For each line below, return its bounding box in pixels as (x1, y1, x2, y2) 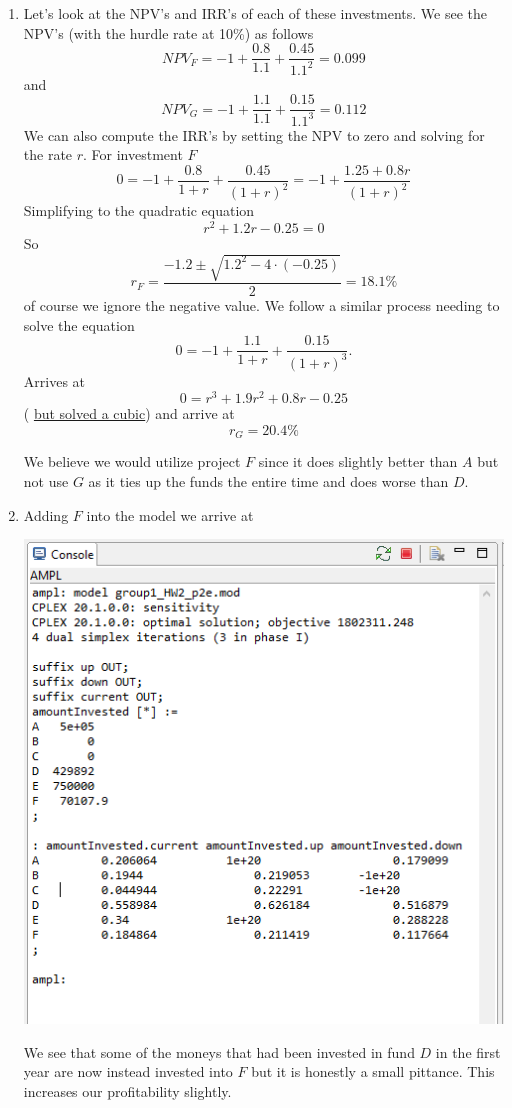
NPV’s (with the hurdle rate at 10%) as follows (23, 22, 314, 43)
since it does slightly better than (258, 451, 458, 472)
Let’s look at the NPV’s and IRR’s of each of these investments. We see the (23, 3, 488, 23)
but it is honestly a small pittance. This (251, 1061, 495, 1082)
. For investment (83, 144, 183, 165)
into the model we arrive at (86, 504, 254, 525)
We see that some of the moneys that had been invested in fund (23, 1041, 415, 1062)
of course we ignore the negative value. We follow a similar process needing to (23, 295, 500, 316)
